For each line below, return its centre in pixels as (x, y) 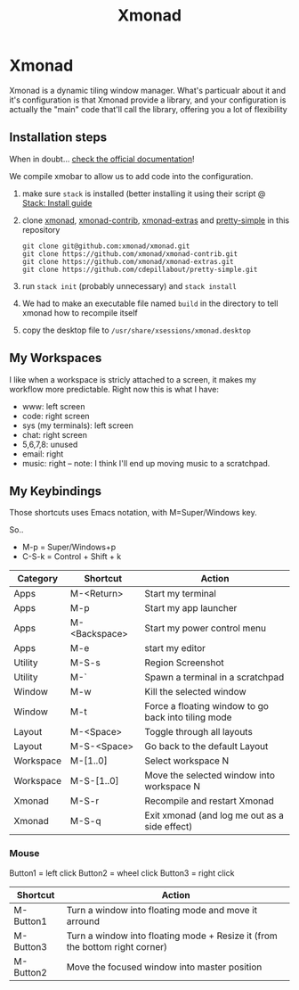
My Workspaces (56, 358)
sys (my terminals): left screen (77, 425)
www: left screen (53, 406)
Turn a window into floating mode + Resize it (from (172, 936)
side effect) (169, 827)
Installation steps (58, 138)
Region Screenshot (184, 663)
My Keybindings (56, 491)
